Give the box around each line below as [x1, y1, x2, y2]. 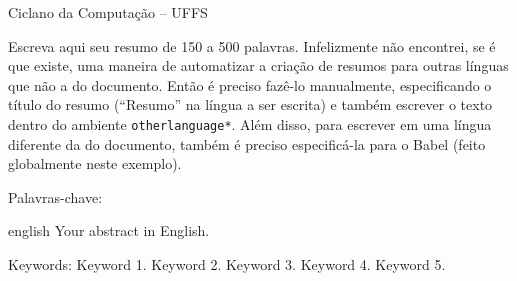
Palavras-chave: [8, 186, 103, 207]
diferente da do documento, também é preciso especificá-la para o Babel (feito [8, 133, 486, 154]
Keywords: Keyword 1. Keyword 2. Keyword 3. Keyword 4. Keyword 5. [8, 254, 446, 274]
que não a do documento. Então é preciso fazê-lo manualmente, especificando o [8, 74, 492, 95]
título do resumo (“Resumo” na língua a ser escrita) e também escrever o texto [8, 94, 493, 115]
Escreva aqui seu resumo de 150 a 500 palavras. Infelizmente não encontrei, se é [8, 35, 496, 56]
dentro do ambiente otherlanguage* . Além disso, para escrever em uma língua [8, 113, 492, 134]
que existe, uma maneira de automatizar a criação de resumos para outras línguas [8, 55, 509, 76]
